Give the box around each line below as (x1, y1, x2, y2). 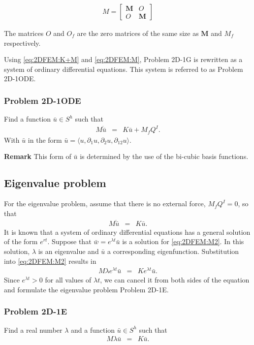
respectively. (4, 37, 41, 48)
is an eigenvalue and (38, 246, 99, 256)
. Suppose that (47, 236, 92, 247)
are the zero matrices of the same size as (77, 28, 199, 38)
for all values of (45, 275, 92, 285)
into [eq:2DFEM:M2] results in (4, 255, 96, 266)
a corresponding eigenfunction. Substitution (107, 246, 239, 256)
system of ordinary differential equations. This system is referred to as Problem (4, 63, 243, 74)
